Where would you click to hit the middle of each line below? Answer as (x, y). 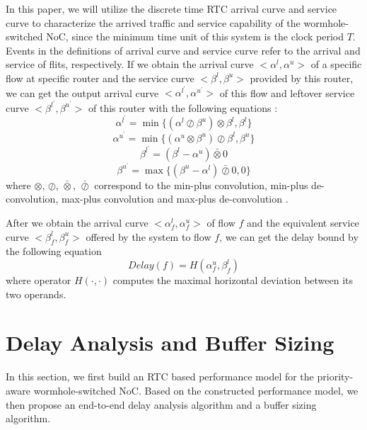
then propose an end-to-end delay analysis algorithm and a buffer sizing (161, 404)
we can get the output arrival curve (82, 92)
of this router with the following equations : (183, 107)
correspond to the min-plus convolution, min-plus (201, 185)
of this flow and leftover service (287, 92)
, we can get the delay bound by (289, 236)
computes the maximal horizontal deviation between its (233, 280)
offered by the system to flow (148, 236)
